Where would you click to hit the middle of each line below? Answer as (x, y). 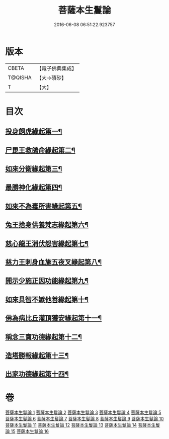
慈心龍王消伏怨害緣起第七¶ (47, 244)
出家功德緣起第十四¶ (37, 374)
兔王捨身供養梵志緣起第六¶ (47, 225)
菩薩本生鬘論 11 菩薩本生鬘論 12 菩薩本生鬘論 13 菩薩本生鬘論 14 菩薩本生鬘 (83, 425)
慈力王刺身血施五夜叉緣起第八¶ (54, 262)
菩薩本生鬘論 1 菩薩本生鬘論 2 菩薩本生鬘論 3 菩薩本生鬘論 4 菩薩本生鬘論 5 (83, 412)
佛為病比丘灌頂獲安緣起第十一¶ (54, 318)
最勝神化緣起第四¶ (34, 187)
